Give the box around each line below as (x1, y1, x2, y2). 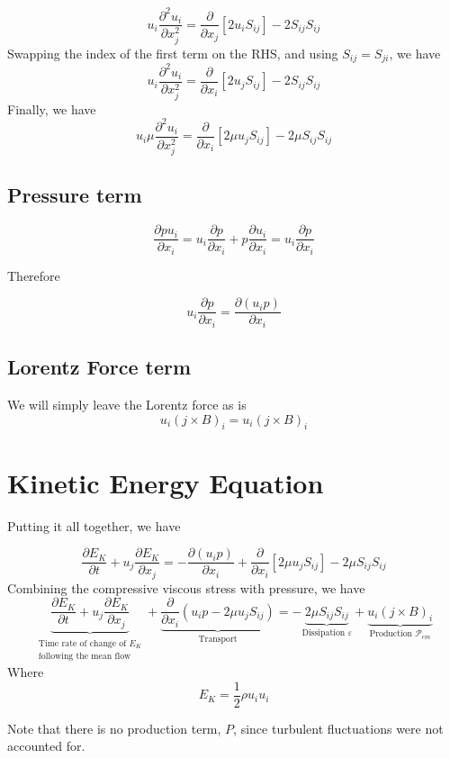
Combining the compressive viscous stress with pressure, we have (7, 578, 365, 597)
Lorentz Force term (7, 353, 192, 381)
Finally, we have (7, 99, 96, 118)
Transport (198, 634, 238, 644)
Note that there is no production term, (7, 718, 221, 737)
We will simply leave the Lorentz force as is (7, 395, 247, 413)
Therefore (7, 266, 60, 284)
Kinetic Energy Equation (7, 464, 324, 501)
